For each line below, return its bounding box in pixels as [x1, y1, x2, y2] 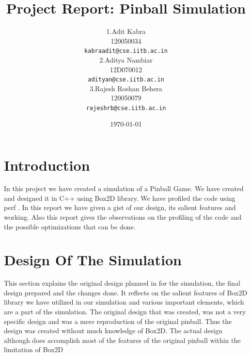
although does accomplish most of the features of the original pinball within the [4, 335, 241, 345]
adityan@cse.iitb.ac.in [88, 76, 164, 83]
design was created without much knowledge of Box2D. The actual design [4, 325, 222, 336]
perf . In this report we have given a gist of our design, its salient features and [4, 202, 236, 212]
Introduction [4, 155, 90, 175]
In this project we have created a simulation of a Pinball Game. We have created [4, 183, 244, 194]
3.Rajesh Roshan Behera [90, 83, 162, 93]
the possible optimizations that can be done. [4, 221, 136, 231]
